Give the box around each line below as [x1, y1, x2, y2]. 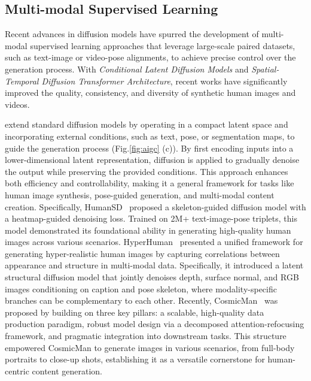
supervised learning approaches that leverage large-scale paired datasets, [30, 39, 295, 52]
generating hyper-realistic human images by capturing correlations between [5, 247, 280, 259]
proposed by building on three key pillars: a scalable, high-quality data [5, 306, 264, 318]
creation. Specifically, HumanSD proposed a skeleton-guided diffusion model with [5, 200, 306, 213]
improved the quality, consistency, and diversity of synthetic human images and [5, 86, 296, 99]
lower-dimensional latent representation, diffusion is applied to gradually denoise [5, 153, 300, 166]
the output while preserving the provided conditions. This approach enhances [5, 165, 288, 177]
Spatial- [251, 62, 279, 75]
